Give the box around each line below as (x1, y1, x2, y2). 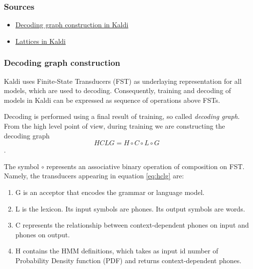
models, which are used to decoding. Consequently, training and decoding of (4, 85, 231, 96)
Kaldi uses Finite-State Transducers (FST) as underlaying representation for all (4, 76, 242, 86)
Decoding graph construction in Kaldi (15, 19, 129, 30)
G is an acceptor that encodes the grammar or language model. (15, 187, 205, 197)
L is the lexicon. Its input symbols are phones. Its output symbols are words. (15, 203, 245, 213)
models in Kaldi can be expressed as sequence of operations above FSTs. (4, 95, 220, 105)
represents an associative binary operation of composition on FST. (46, 161, 245, 171)
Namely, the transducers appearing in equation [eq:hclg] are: (4, 171, 184, 181)
